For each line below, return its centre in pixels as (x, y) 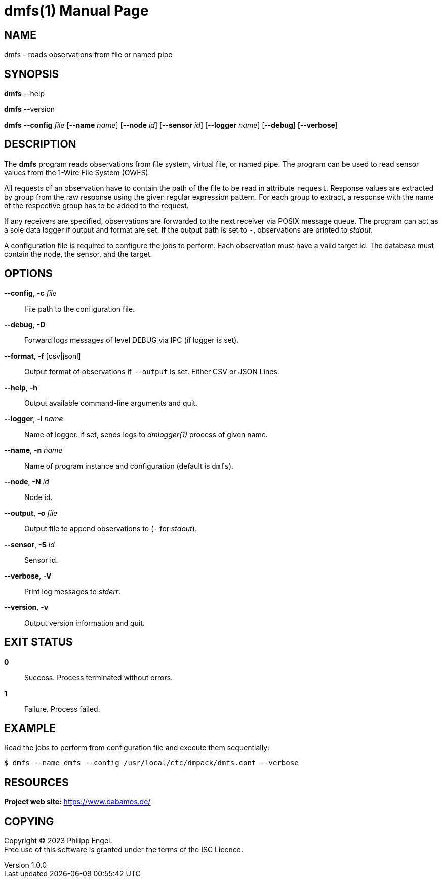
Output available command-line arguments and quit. (111, 403)
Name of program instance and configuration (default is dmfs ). (129, 466)
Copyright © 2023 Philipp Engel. (58, 841)
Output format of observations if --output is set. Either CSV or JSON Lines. (152, 371)
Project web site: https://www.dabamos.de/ (77, 802)
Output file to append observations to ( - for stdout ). (111, 528)
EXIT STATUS (38, 642)
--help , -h (21, 387)
